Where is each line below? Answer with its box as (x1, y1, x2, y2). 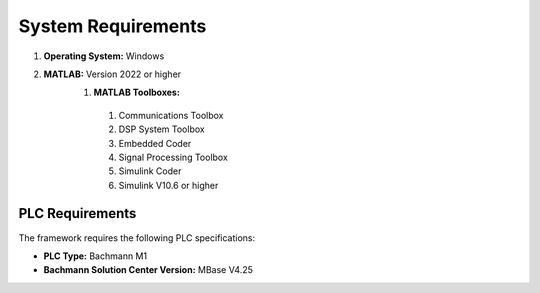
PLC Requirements (18, 205, 137, 222)
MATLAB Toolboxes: (93, 86, 180, 99)
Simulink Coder (118, 165, 182, 177)
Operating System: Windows (43, 50, 165, 62)
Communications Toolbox (118, 109, 224, 121)
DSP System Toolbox (118, 123, 205, 135)
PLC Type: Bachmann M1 (43, 250, 148, 262)
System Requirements (18, 15, 207, 37)
